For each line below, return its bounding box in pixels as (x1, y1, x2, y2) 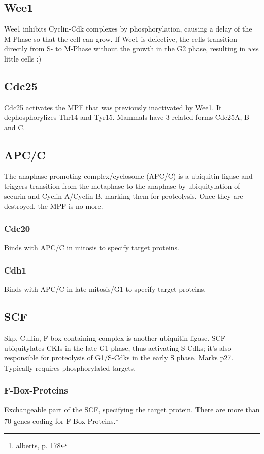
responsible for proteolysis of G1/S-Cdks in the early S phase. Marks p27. (4, 352, 234, 363)
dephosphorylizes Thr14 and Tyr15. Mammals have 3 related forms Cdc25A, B (4, 112, 249, 123)
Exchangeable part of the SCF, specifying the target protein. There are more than (4, 404, 260, 414)
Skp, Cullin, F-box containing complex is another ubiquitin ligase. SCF (4, 332, 225, 343)
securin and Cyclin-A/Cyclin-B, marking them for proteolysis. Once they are (4, 190, 243, 201)
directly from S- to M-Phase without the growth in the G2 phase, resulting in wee (4, 43, 259, 54)
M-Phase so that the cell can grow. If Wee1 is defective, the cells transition (4, 33, 238, 44)
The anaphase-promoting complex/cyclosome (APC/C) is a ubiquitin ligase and (4, 170, 253, 181)
